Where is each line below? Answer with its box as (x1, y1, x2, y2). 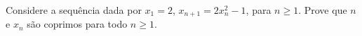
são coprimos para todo (27, 17, 128, 31)
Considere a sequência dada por (6, 3, 142, 17)
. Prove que (298, 3, 347, 17)
